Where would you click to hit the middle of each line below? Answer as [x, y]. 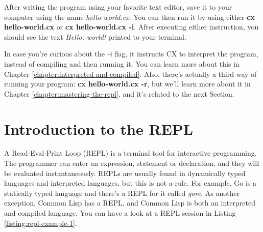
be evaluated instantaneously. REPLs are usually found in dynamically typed [125, 173]
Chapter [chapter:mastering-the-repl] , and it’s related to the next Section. [119, 93]
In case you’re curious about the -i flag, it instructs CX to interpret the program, [131, 54]
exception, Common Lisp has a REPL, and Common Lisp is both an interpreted [130, 203]
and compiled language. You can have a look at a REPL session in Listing [120, 213]
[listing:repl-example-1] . [41, 223]
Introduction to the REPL [99, 128]
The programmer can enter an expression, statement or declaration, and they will [132, 163]
